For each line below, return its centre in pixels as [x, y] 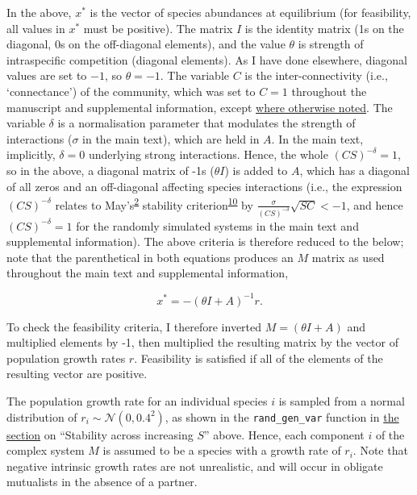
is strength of [331, 44]
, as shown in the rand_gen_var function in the [282, 416]
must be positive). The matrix [158, 28]
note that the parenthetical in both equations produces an [150, 257]
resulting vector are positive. [77, 374]
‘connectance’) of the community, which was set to [131, 91]
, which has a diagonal [355, 170]
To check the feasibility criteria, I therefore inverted [134, 326]
